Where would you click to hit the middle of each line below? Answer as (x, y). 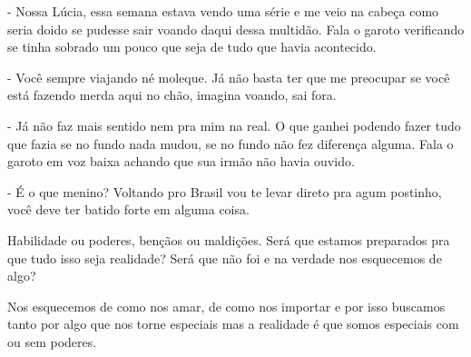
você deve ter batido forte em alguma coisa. (128, 209)
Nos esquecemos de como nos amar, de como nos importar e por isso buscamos (226, 306)
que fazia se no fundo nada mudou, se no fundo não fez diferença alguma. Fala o (231, 143)
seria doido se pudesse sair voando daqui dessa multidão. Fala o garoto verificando (236, 29)
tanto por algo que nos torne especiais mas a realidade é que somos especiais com (233, 324)
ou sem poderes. (52, 341)
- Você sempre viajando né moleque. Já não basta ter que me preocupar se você (229, 77)
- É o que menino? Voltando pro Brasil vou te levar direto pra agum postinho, (225, 191)
